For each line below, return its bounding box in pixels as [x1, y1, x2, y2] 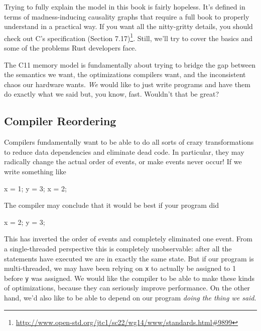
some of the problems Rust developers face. [4, 43, 137, 53]
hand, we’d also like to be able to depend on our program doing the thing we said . [4, 292, 256, 303]
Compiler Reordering [4, 113, 116, 129]
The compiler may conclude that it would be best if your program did [4, 200, 219, 210]
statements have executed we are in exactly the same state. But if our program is [4, 253, 254, 263]
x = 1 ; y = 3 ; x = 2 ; [4, 183, 67, 193]
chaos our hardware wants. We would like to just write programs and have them [4, 79, 250, 89]
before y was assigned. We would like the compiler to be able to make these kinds [4, 272, 255, 283]
